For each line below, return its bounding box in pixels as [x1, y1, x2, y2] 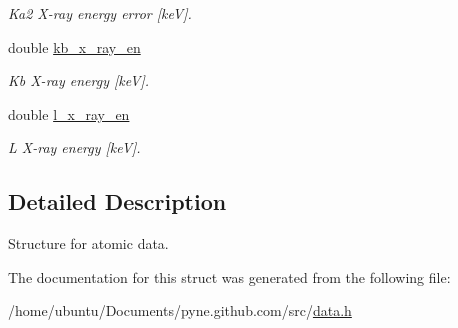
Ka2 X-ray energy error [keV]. [8, 3, 192, 23]
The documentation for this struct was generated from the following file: [8, 266, 451, 287]
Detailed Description [8, 186, 227, 217]
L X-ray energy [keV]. [8, 137, 141, 158]
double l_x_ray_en [8, 103, 130, 124]
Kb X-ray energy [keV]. [8, 70, 150, 91]
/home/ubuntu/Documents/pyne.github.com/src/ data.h [8, 300, 352, 321]
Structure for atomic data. [8, 233, 169, 254]
